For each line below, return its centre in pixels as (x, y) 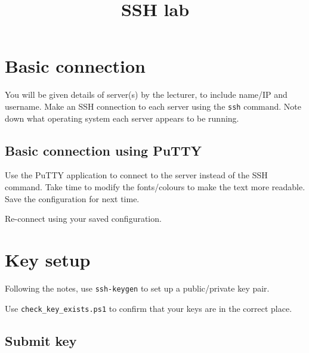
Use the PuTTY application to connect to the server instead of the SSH (136, 175)
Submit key (41, 340)
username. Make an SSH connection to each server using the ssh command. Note (153, 106)
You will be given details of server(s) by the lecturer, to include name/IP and (146, 95)
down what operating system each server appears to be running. (122, 118)
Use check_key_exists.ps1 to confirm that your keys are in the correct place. (149, 308)
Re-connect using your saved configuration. (83, 219)
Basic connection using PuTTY (103, 150)
